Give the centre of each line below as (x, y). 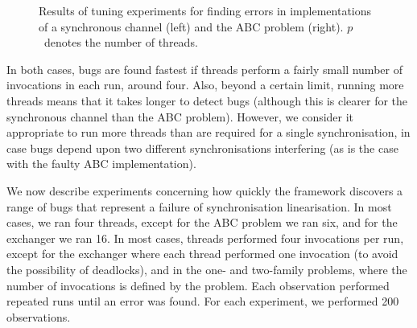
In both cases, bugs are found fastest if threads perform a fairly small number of (204, 69)
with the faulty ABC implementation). (101, 164)
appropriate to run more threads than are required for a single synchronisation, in (208, 132)
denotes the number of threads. (121, 42)
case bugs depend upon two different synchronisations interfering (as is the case (202, 148)
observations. (39, 316)
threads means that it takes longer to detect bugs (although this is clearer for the (207, 100)
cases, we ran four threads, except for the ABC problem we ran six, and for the (202, 222)
